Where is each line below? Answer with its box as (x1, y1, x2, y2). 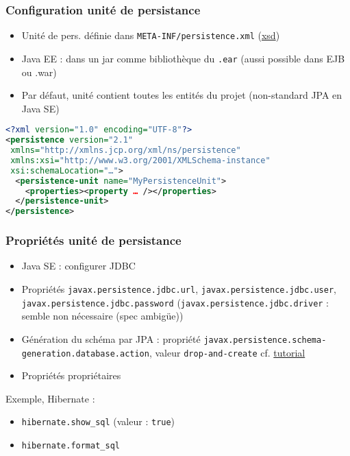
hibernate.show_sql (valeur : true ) (21, 414, 175, 429)
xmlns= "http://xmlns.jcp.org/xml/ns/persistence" (10, 145, 241, 156)
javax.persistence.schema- (203, 335, 327, 345)
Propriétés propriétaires (21, 368, 121, 383)
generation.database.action (21, 348, 149, 359)
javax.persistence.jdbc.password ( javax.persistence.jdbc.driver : (21, 295, 329, 309)
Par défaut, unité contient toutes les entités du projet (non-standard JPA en (21, 88, 342, 102)
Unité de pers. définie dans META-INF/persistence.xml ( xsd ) (21, 28, 280, 43)
